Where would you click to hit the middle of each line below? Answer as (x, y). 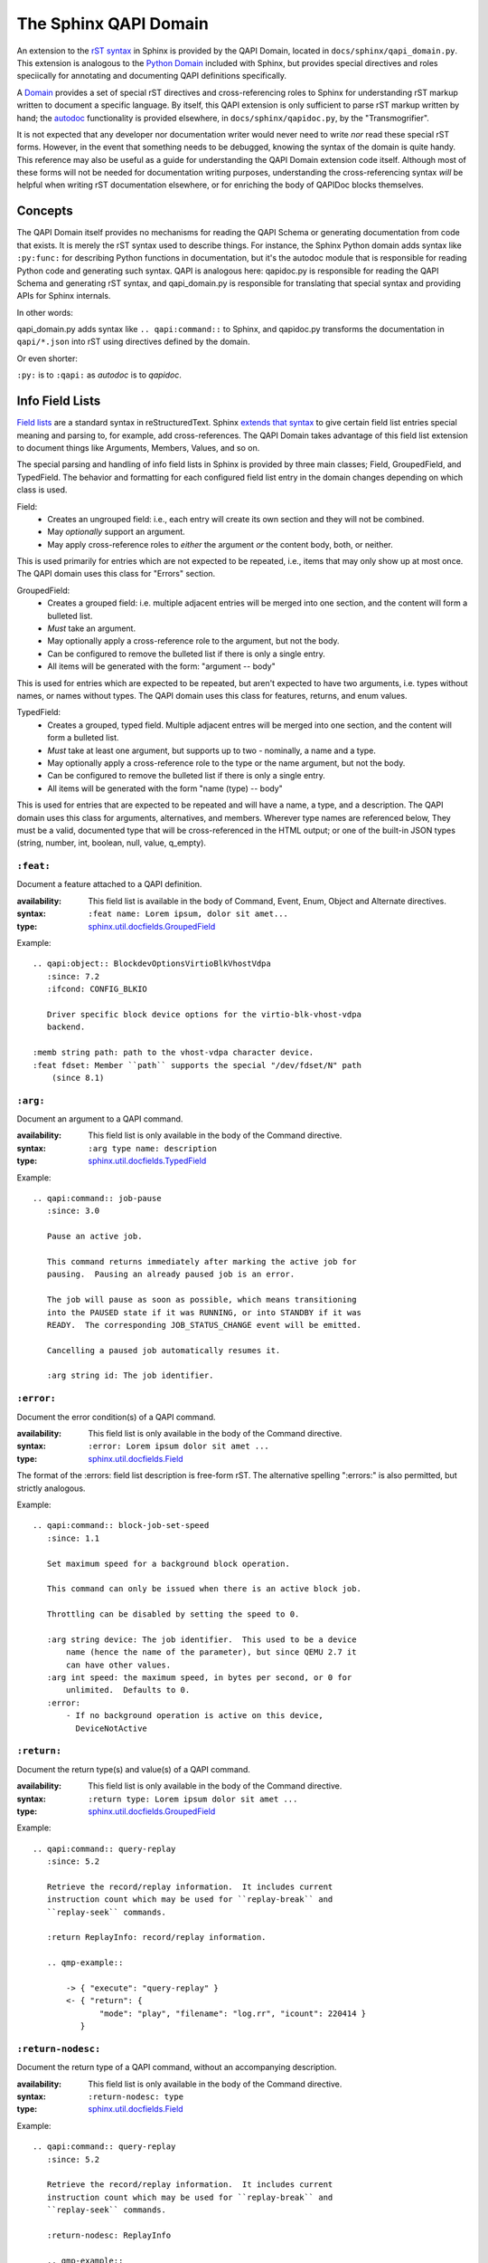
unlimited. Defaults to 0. (128, 1690)
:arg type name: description (152, 1148)
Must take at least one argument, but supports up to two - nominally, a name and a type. (212, 750)
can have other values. (119, 1665)
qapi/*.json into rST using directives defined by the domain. (133, 342)
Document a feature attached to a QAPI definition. (109, 884)
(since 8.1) (78, 1078)
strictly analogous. (51, 1488)
